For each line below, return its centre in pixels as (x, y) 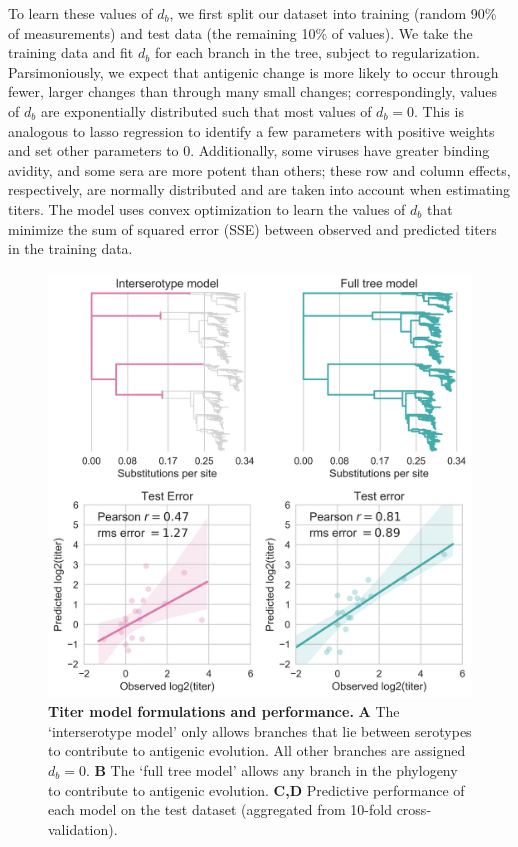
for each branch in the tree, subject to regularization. (317, 52)
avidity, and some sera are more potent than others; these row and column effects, (259, 169)
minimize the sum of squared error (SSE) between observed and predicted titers (252, 228)
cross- (414, 809)
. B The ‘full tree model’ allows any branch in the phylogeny (271, 769)
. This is (439, 110)
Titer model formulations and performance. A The (224, 711)
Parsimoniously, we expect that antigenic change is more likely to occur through (253, 71)
